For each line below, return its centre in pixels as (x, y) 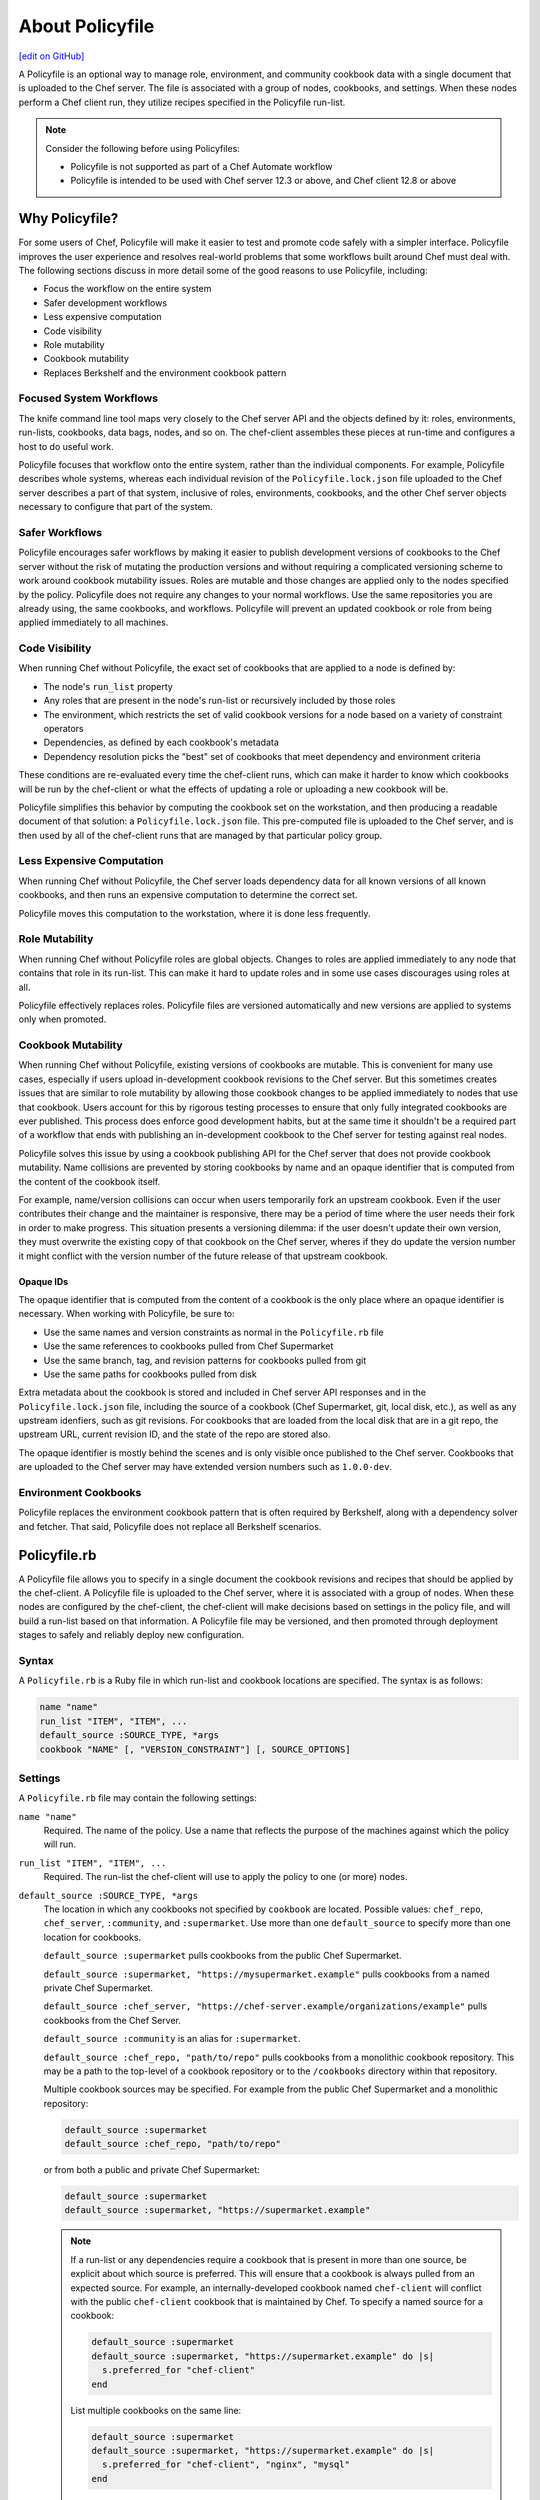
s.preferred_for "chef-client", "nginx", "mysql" (225, 2464)
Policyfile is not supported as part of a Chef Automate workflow (201, 166)
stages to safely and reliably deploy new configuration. (131, 1635)
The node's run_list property (108, 686)
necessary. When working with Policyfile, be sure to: (126, 1314)
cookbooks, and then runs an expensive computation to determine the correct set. (188, 895)
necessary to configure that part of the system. (116, 507)
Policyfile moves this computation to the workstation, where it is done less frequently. (194, 913)
